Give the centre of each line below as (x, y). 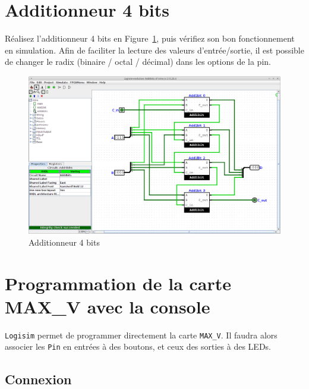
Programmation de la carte (118, 283)
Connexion (38, 379)
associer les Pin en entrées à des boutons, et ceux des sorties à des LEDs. (138, 346)
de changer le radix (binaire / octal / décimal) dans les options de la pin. (138, 62)
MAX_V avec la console (108, 306)
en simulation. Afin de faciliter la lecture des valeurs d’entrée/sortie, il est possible (154, 50)
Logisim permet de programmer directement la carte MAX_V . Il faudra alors (141, 335)
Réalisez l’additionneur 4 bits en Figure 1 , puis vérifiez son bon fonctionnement (150, 38)
